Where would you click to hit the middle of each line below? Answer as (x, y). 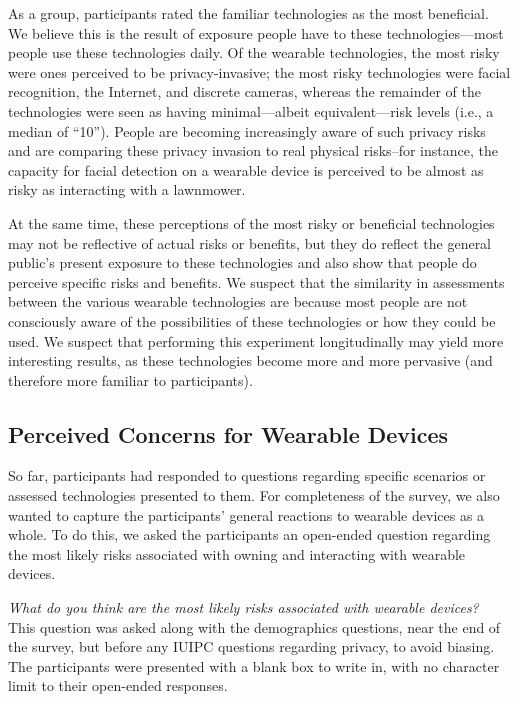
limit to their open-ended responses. (118, 685)
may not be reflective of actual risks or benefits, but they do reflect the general (250, 242)
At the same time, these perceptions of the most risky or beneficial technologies (251, 222)
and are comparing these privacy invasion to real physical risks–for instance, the (253, 150)
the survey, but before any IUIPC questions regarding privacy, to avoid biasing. (251, 646)
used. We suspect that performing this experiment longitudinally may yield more (256, 340)
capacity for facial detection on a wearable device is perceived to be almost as (246, 169)
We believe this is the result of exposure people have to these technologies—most (256, 32)
